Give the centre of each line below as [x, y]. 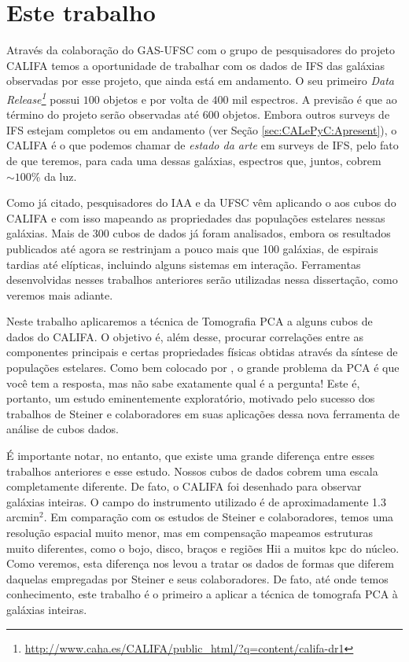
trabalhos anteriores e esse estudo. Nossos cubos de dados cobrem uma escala [192, 471]
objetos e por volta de [156, 99]
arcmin [23, 517]
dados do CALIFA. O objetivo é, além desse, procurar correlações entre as [185, 336]
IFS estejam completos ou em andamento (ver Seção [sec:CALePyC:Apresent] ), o [202, 129]
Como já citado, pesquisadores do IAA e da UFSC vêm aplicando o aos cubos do [201, 202]
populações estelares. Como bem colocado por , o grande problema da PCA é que [203, 368]
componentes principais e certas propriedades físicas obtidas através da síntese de [202, 352]
